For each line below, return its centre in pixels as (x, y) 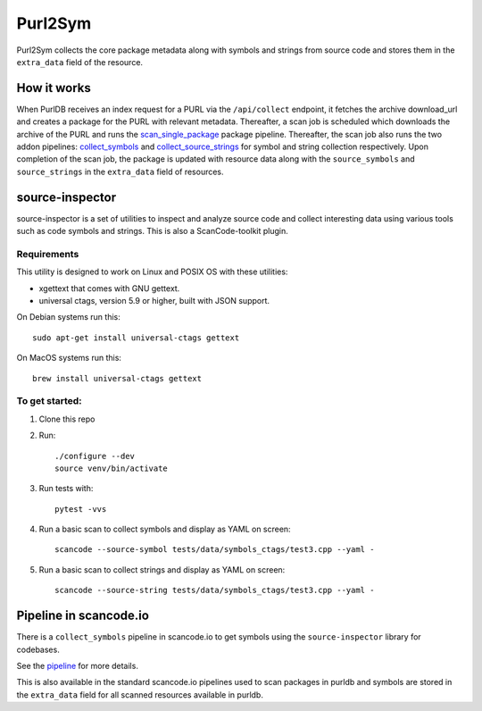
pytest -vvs (81, 509)
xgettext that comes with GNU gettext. (109, 288)
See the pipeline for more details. (77, 665)
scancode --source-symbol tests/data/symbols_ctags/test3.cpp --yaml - (215, 550)
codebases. (38, 649)
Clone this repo (67, 419)
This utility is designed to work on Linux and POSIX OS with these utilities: (152, 272)
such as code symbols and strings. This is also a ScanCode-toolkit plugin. (153, 231)
